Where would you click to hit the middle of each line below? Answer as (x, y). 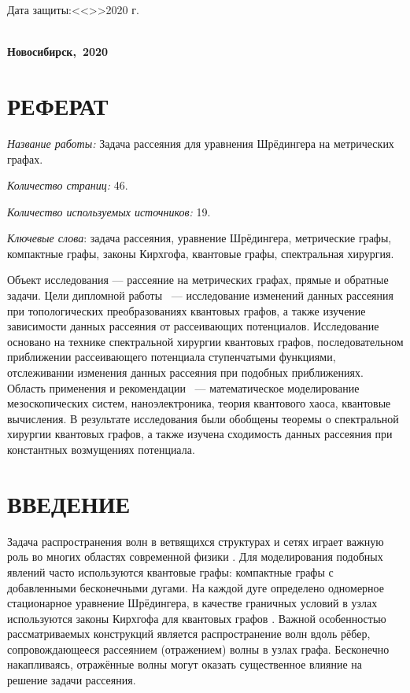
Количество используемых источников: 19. (109, 211)
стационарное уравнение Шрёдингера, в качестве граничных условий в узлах (192, 603)
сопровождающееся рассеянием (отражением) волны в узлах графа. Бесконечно (198, 649)
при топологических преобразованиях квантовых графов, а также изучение (187, 310)
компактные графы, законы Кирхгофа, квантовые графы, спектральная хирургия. (201, 253)
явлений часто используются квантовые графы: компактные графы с (170, 571)
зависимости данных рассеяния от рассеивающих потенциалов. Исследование (193, 326)
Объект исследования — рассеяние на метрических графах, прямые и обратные (198, 280)
